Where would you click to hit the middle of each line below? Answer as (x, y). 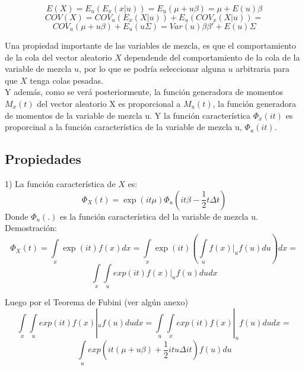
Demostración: (31, 228)
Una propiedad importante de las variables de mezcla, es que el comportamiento (150, 45)
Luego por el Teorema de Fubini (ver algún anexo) (96, 301)
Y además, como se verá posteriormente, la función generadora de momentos (144, 92)
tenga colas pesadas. (66, 80)
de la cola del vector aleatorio (58, 57)
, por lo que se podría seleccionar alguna (152, 69)
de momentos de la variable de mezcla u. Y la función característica (128, 115)
